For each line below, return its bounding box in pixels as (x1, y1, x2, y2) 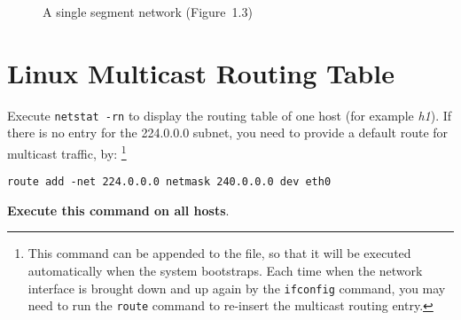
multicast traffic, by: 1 (7, 141, 127, 162)
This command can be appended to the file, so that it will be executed (27, 244, 411, 262)
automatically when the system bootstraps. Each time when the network (27, 261, 423, 280)
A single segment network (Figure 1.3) (43, 3, 253, 20)
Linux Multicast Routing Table (7, 54, 395, 90)
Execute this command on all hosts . (7, 200, 230, 219)
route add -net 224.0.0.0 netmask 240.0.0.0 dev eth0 (7, 176, 332, 189)
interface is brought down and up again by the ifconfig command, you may (27, 278, 446, 297)
